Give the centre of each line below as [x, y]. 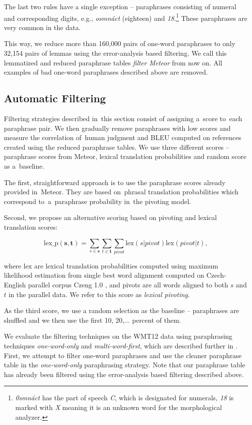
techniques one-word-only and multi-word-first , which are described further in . [121, 346]
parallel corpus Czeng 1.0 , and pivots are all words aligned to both [128, 285]
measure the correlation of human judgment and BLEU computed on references [123, 137]
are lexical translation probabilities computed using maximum [126, 265]
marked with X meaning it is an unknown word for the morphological [118, 407]
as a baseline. [24, 165]
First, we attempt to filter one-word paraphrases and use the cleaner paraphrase [123, 355]
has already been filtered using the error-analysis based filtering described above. [124, 374]
